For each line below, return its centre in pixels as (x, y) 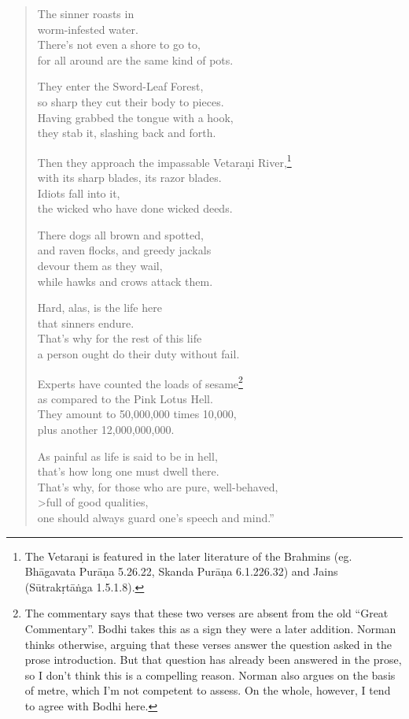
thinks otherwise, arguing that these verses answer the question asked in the (208, 644)
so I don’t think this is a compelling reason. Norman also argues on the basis (210, 675)
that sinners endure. (86, 322)
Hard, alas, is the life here (99, 308)
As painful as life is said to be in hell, (127, 456)
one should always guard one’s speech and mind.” (156, 517)
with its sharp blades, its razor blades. (129, 177)
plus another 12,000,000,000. (106, 429)
